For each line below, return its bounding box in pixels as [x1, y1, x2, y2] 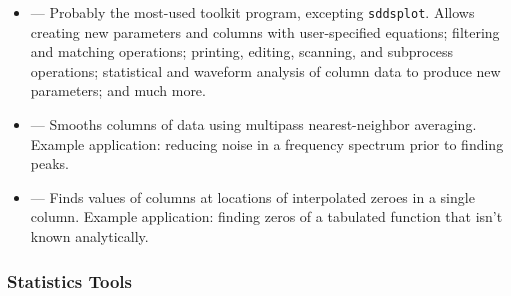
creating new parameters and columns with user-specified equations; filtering [30, 21, 500, 42]
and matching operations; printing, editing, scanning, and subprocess [30, 41, 453, 62]
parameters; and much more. [30, 80, 206, 101]
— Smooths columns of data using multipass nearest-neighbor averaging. [30, 114, 477, 135]
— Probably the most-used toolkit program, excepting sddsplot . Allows [30, 2, 475, 22]
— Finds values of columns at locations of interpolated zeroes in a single [30, 186, 475, 207]
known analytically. [30, 226, 149, 246]
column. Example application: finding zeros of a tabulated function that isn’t [30, 206, 503, 227]
